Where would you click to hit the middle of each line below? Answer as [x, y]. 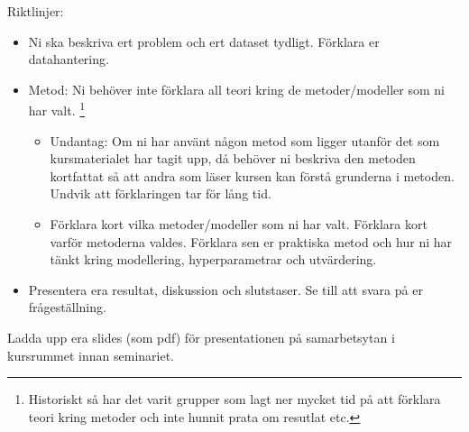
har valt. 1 [57, 109]
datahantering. [69, 59]
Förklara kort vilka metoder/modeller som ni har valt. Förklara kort [239, 224]
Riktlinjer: [36, 11]
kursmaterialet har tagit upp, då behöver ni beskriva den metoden [233, 158]
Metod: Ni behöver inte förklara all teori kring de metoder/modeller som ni [236, 89]
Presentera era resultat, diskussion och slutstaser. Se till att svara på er [225, 289]
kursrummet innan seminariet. [91, 355]
